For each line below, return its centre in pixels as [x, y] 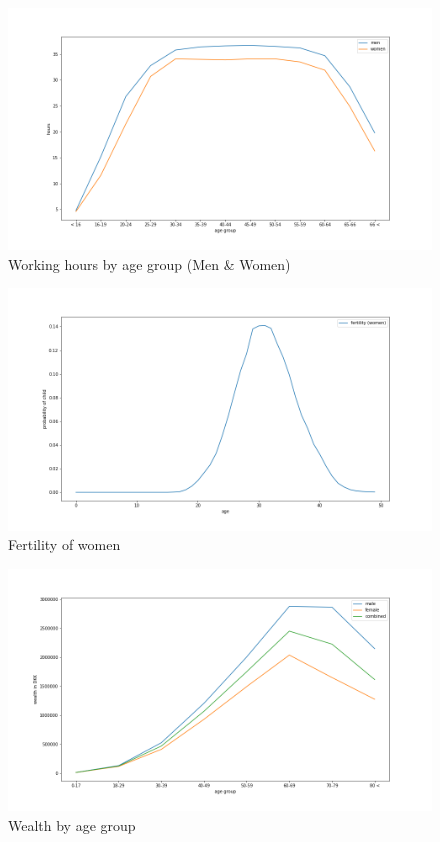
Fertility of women [64, 544]
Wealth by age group [72, 824]
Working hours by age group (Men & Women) [149, 263]
